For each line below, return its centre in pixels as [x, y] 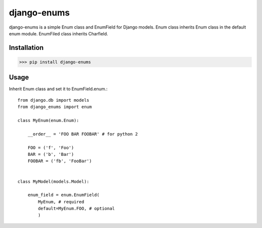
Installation [26, 48]
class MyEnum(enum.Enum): [49, 120]
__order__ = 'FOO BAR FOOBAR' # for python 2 [83, 134]
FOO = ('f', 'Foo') [51, 147]
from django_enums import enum [55, 107]
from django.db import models [54, 100]
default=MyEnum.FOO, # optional [76, 209]
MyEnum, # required [61, 202]
